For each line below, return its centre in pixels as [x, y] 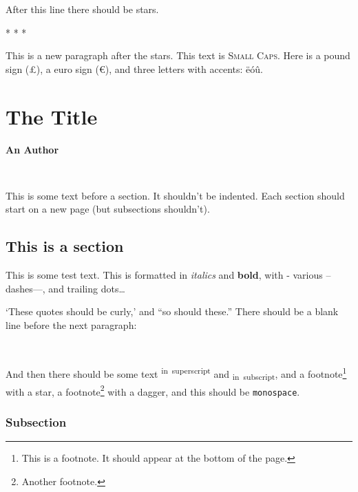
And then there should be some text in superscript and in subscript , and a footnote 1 [176, 374]
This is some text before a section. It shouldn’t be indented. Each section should [175, 195]
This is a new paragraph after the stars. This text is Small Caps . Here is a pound [178, 55]
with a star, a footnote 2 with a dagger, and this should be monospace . [153, 390]
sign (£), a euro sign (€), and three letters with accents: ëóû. [134, 68]
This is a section [65, 246]
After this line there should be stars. [82, 9]
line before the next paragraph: [71, 324]
